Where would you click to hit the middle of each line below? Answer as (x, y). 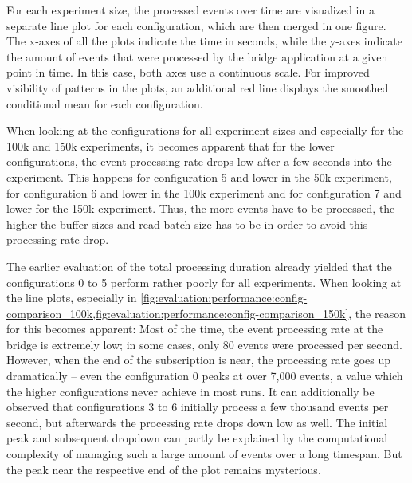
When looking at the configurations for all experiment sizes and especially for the (205, 130)
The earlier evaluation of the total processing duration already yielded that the (199, 266)
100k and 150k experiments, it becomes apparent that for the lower (171, 145)
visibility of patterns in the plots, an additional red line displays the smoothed (198, 87)
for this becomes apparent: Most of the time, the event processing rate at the (195, 329)
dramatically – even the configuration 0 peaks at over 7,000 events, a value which (205, 376)
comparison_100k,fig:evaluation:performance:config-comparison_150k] (178, 313)
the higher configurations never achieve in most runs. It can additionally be (190, 391)
